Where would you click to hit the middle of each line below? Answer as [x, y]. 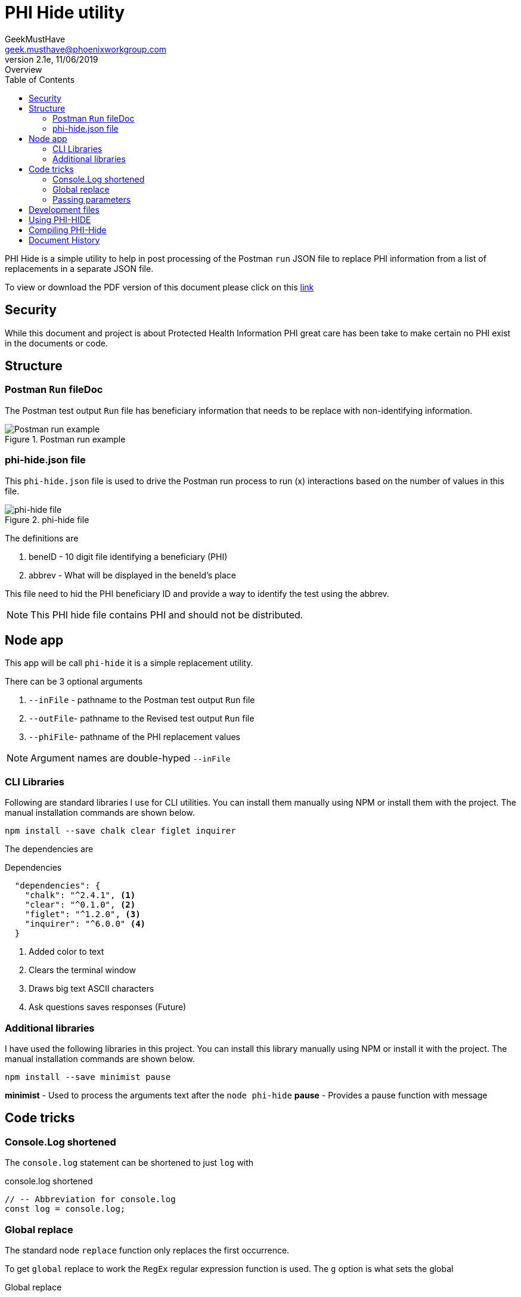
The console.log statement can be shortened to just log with [129, 1163]
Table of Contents [40, 79]
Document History [64, 240]
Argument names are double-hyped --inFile [131, 758]
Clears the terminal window [82, 970]
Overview [24, 69]
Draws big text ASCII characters [92, 989]
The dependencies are [49, 849]
